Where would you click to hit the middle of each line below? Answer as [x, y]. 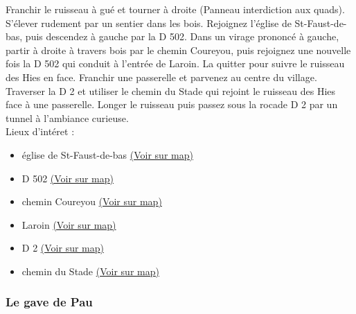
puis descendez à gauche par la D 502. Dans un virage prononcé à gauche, [182, 36]
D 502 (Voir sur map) [68, 178]
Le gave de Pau [49, 302]
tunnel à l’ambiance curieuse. [67, 117]
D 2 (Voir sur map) [63, 248]
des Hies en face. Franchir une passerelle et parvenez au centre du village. [161, 77]
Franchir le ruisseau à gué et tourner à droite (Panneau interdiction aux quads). [175, 9]
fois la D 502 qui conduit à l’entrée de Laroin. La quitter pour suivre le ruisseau [175, 63]
